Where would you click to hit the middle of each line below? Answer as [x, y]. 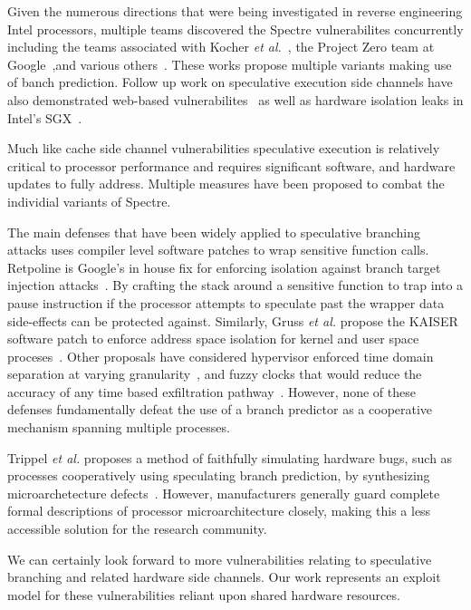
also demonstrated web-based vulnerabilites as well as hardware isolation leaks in [235, 99]
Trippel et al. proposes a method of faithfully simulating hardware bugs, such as [230, 457]
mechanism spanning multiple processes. [119, 427]
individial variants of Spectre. [89, 201]
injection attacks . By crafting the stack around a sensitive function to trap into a [235, 285]
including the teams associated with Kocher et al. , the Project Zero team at [221, 47]
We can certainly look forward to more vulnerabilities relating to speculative [220, 559]
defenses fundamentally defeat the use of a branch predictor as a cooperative [220, 409]
